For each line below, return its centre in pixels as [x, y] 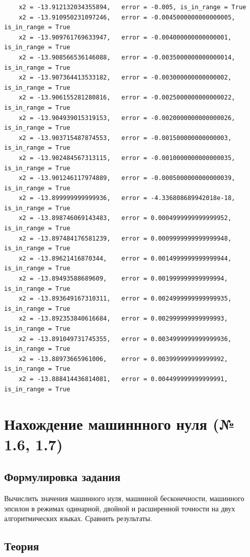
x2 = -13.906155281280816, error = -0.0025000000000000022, [127, 98]
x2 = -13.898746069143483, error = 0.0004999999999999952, [125, 218]
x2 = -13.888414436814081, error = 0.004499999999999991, [123, 379]
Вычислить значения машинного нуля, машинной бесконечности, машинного [124, 498]
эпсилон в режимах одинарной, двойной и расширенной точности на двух [120, 508]
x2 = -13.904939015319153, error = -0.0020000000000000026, [127, 118]
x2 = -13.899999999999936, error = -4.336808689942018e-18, [127, 198]
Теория [22, 546]
